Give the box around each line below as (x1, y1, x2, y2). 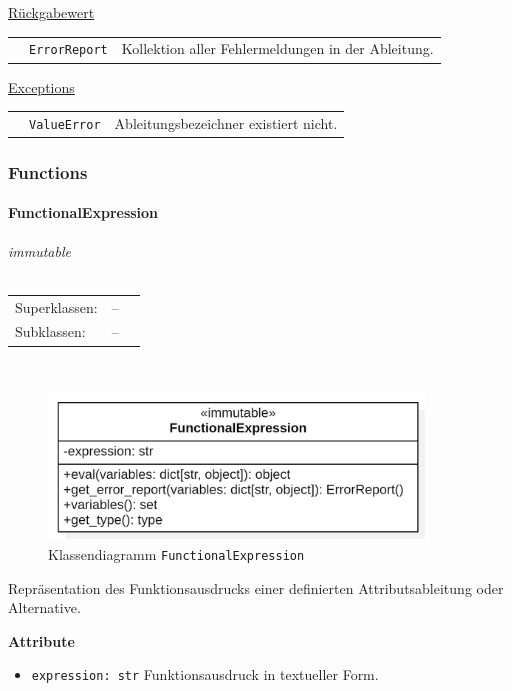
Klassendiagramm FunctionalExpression (48, 543, 305, 564)
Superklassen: (15, 296, 98, 317)
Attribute (8, 630, 75, 651)
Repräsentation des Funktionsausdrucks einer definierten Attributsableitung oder (8, 577, 504, 598)
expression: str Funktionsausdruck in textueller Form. (31, 664, 379, 685)
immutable (8, 240, 71, 261)
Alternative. (8, 597, 81, 618)
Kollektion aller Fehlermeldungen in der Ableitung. (121, 38, 434, 59)
